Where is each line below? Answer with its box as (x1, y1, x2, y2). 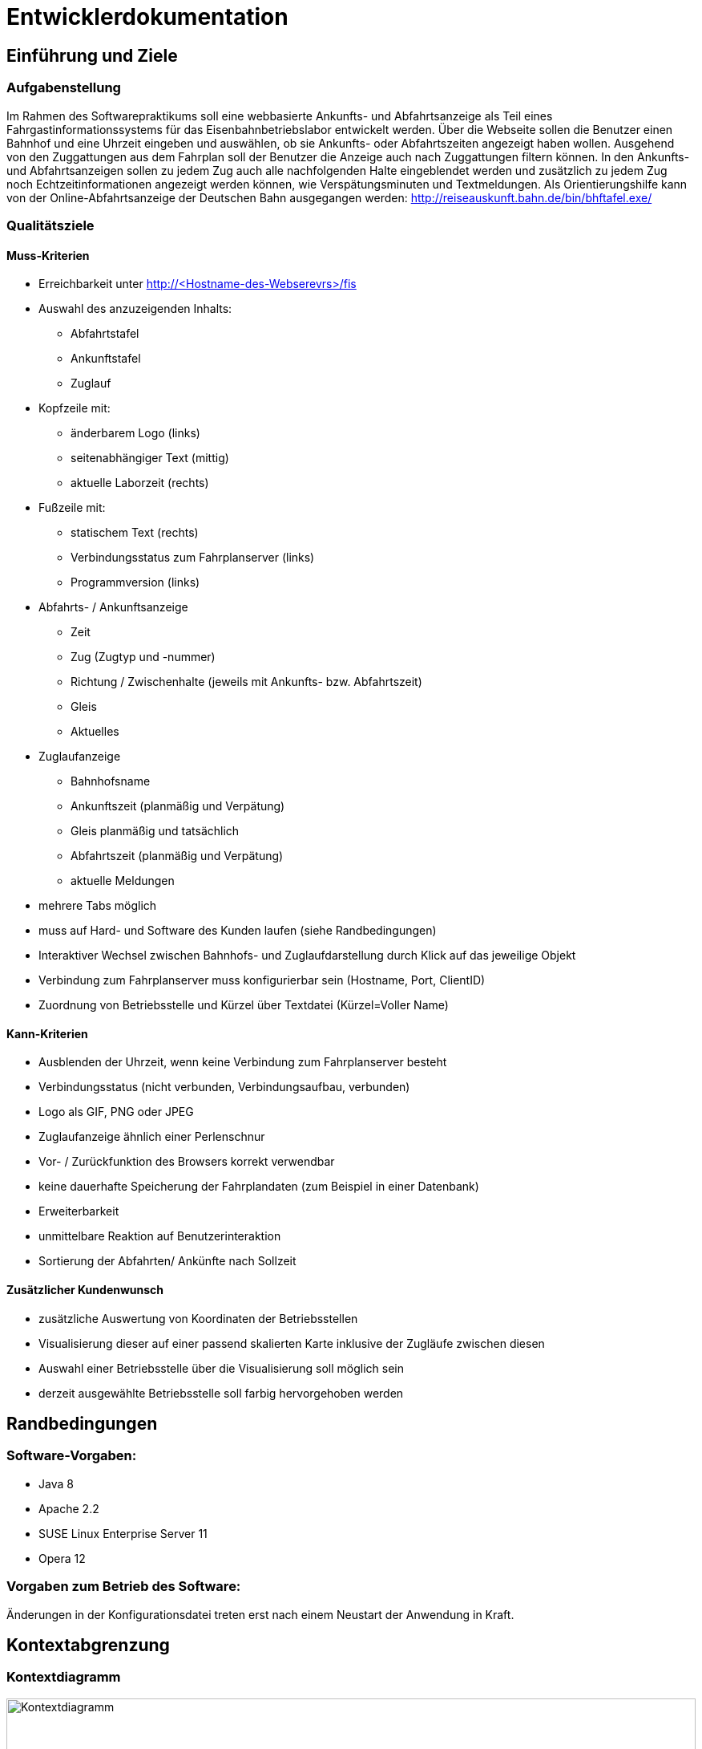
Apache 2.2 (38, 1501, 99, 1516)
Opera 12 (38, 1551, 86, 1565)
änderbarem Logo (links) (71, 426, 200, 440)
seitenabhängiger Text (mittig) (71, 451, 229, 465)
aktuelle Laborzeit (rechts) (71, 476, 209, 490)
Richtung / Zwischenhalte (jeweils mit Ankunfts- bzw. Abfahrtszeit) (71, 675, 422, 689)
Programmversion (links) (71, 575, 200, 590)
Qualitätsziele (6, 217, 95, 233)
